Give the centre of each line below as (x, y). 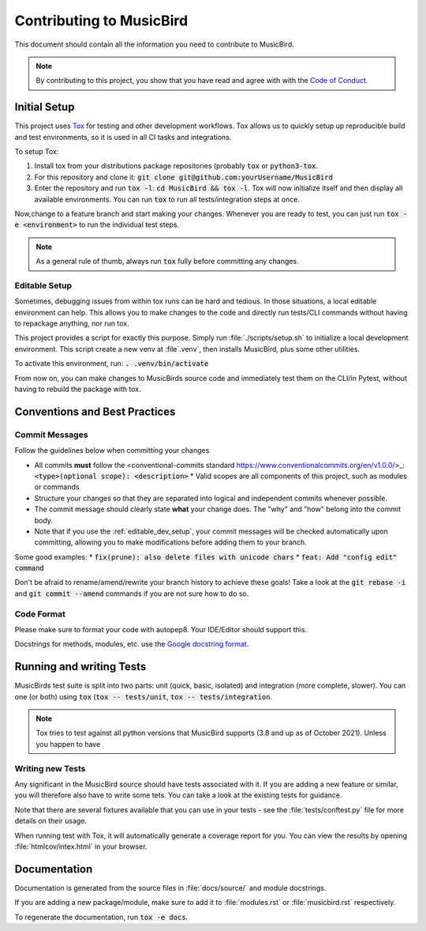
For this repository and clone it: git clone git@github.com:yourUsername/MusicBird (183, 177)
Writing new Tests (50, 768)
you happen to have (68, 744)
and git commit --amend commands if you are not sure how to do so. (132, 594)
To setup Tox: (37, 152)
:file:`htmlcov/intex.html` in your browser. (81, 846)
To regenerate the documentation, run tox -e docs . (101, 917)
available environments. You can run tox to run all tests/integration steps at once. (167, 199)
